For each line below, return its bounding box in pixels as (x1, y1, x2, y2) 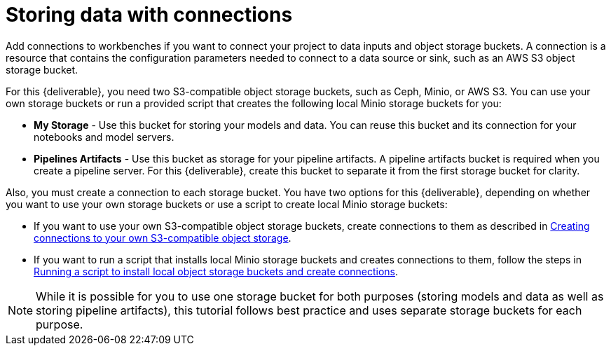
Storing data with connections (6, 3, 293, 27)
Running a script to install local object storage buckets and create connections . (34, 265, 399, 277)
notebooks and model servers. (34, 130, 174, 143)
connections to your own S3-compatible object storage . (34, 231, 291, 244)
